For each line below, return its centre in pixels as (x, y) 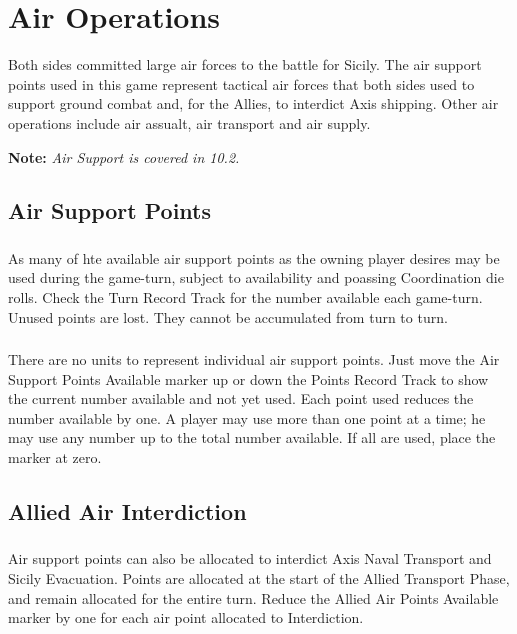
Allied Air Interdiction (127, 511)
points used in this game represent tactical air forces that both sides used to (241, 83)
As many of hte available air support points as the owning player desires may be (254, 257)
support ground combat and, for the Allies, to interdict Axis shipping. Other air (253, 103)
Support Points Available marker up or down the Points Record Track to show (248, 378)
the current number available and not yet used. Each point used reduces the (241, 398)
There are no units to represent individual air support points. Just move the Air (254, 359)
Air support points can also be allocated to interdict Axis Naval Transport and (250, 558)
